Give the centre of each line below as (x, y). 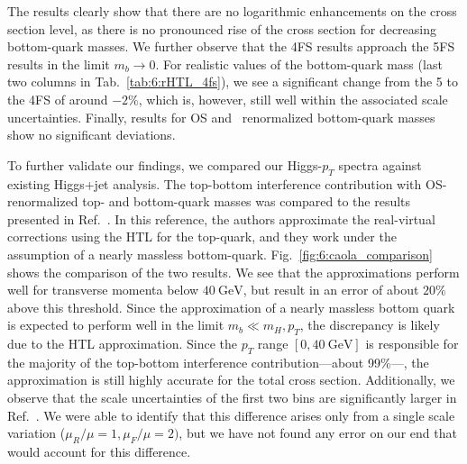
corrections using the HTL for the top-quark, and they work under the (202, 237)
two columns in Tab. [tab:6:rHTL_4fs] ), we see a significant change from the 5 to (233, 82)
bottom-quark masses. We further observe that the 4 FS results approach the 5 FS (231, 46)
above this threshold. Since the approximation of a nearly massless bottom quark (231, 307)
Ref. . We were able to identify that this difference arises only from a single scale (231, 415)
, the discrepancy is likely (370, 325)
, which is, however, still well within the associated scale (293, 99)
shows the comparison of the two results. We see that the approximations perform (233, 272)
